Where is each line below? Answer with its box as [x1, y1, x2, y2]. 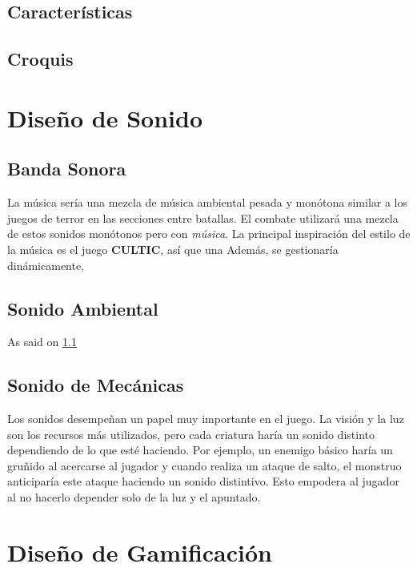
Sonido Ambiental [7, 296, 158, 320]
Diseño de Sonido [7, 101, 202, 134]
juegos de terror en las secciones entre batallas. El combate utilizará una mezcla [7, 209, 399, 226]
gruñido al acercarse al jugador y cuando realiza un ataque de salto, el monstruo [7, 457, 402, 473]
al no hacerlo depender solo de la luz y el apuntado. [7, 489, 261, 506]
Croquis [7, 46, 74, 71]
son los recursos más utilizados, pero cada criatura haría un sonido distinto [7, 425, 375, 442]
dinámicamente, [7, 256, 85, 273]
